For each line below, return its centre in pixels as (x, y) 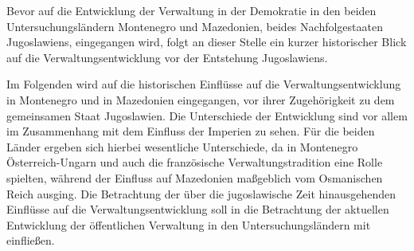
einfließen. (31, 240)
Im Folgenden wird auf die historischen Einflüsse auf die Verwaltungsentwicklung (204, 84)
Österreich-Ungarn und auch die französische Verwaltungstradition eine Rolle (195, 162)
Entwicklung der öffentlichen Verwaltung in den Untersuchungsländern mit (189, 224)
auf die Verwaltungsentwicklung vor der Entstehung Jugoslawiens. (167, 57)
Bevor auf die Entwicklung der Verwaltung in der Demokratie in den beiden (191, 10)
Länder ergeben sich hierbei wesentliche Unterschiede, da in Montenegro (182, 146)
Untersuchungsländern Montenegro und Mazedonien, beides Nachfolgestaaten (195, 26)
